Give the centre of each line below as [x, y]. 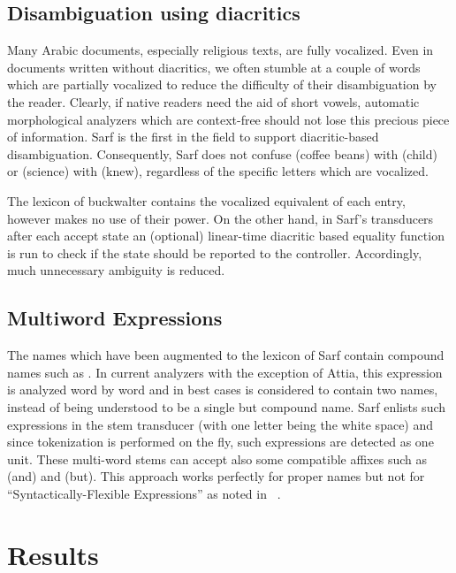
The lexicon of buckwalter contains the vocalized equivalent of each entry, [206, 200]
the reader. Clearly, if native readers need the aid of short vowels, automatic [213, 101]
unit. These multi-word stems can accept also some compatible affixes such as [217, 458]
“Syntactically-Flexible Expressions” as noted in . [144, 493]
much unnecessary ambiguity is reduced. [116, 270]
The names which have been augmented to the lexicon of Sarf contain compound [226, 355]
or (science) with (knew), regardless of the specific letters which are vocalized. [218, 171]
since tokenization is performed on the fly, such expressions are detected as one [220, 442]
